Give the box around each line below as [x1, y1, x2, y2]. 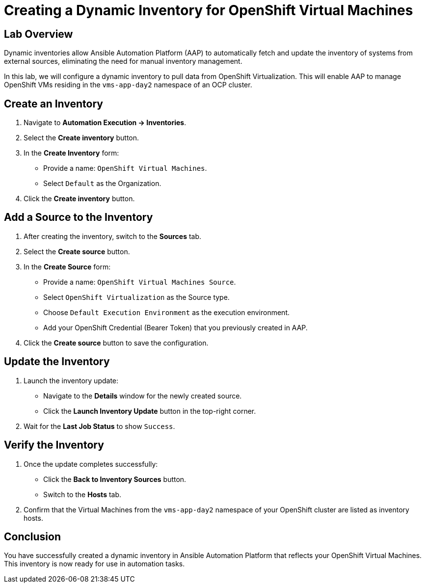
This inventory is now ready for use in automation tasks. [4, 560, 185, 568]
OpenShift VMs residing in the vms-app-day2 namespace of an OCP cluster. [4, 80, 252, 89]
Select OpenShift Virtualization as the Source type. [43, 293, 230, 301]
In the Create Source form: [24, 262, 111, 271]
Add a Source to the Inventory [4, 211, 153, 224]
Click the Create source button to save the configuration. [24, 338, 209, 347]
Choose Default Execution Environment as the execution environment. [43, 308, 290, 317]
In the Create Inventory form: [24, 149, 119, 158]
